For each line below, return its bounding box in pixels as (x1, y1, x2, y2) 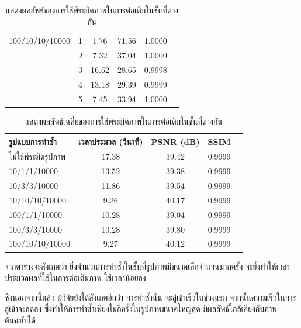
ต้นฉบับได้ (5, 313, 36, 326)
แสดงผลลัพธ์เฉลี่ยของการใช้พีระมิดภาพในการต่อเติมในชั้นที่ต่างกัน (25, 115, 223, 127)
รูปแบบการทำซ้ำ (9, 135, 57, 147)
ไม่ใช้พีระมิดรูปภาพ (9, 150, 66, 163)
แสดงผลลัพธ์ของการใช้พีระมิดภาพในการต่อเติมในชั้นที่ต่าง (5, 4, 179, 16)
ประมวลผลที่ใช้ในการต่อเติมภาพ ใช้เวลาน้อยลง (5, 271, 146, 284)
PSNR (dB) (151, 135, 200, 147)
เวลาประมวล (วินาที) (78, 135, 143, 147)
